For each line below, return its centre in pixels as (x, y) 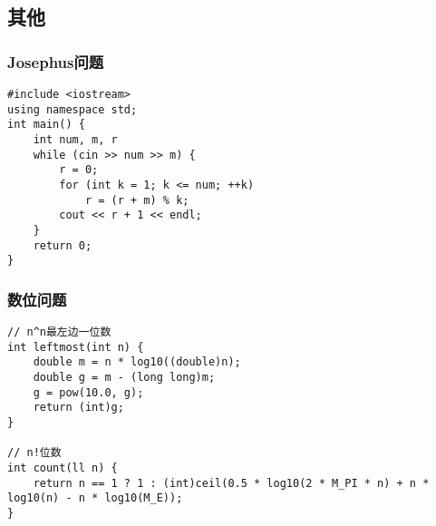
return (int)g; (78, 408)
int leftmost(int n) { (76, 347)
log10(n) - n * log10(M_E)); (95, 498)
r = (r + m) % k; (137, 200)
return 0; (63, 245)
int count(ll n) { (63, 468)
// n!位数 (34, 453)
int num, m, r (75, 139)
